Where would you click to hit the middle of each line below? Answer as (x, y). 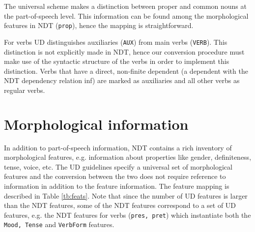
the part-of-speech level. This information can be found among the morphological (126, 15)
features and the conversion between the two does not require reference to (115, 176)
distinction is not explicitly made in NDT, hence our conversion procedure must (124, 51)
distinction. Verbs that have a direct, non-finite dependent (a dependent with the (126, 71)
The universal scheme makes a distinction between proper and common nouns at (125, 6)
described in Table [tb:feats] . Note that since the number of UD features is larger (126, 195)
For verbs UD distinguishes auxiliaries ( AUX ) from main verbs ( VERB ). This (116, 42)
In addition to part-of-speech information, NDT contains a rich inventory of (118, 147)
